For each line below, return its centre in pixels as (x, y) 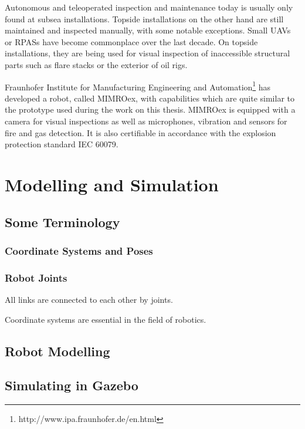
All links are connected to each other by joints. (89, 299)
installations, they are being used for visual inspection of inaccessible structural (148, 53)
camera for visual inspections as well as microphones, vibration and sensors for (146, 121)
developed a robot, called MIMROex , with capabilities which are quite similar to (150, 98)
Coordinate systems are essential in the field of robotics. (106, 319)
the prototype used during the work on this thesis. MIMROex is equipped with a (150, 109)
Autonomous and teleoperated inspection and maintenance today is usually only (149, 7)
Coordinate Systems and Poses (79, 250)
